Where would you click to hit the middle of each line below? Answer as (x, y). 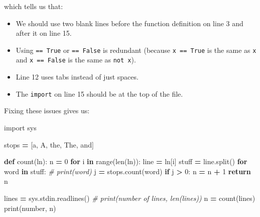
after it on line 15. (44, 33)
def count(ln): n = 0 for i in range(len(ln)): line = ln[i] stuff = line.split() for (126, 161)
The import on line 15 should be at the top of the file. (99, 93)
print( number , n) (30, 208)
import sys (20, 127)
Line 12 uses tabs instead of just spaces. (77, 77)
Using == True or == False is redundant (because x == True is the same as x (136, 50)
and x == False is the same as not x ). (76, 60)
